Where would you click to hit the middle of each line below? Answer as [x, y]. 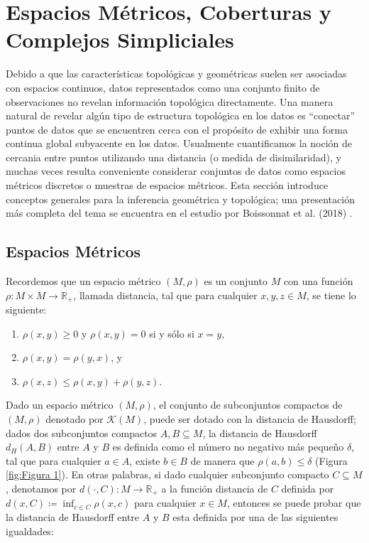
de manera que [222, 460]
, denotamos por [41, 489]
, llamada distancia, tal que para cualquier [165, 295]
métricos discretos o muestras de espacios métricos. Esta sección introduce [167, 185]
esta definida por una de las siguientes [255, 517]
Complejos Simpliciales [120, 39]
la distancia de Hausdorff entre [73, 517]
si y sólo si [172, 333]
